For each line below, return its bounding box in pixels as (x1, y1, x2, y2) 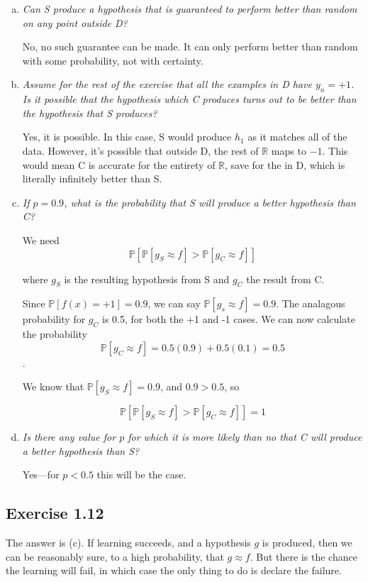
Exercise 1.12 (6, 502, 104, 524)
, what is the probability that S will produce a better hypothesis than (64, 194, 356, 209)
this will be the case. (96, 467, 186, 482)
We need (22, 232, 60, 247)
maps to (271, 143, 306, 158)
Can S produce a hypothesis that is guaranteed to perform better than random (22, 1, 357, 16)
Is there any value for (22, 429, 116, 444)
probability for (22, 312, 86, 326)
